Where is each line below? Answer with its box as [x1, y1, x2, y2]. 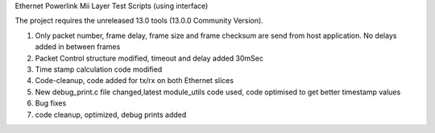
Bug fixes [35, 98, 67, 108]
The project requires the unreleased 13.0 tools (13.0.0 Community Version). [14, 16, 263, 26]
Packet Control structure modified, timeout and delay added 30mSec [35, 53, 263, 63]
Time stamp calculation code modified [35, 64, 163, 74]
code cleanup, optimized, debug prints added [35, 110, 187, 119]
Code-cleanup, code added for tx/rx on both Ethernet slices [35, 76, 234, 85]
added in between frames [35, 42, 121, 52]
